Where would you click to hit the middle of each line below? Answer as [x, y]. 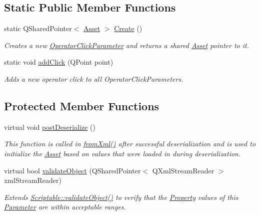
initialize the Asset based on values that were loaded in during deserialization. [122, 153]
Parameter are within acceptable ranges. [65, 207]
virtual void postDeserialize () [50, 127]
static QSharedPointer [38, 28]
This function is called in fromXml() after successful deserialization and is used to [130, 144]
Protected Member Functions [82, 105]
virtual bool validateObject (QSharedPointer [72, 170]
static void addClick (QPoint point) [59, 62]
